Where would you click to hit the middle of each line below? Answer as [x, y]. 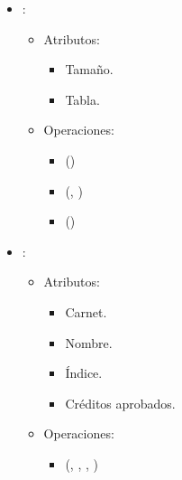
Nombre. [89, 342]
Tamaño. [89, 69]
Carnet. [86, 311]
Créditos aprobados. [120, 403]
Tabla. [82, 99]
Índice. [84, 373]
